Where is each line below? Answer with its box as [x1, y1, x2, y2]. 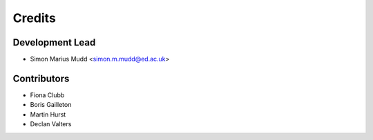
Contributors [12, 72, 70, 84]
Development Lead [12, 37, 96, 48]
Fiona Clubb [30, 90, 65, 99]
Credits [12, 10, 57, 26]
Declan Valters [30, 120, 72, 128]
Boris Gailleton [30, 101, 72, 109]
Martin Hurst [30, 110, 66, 119]
